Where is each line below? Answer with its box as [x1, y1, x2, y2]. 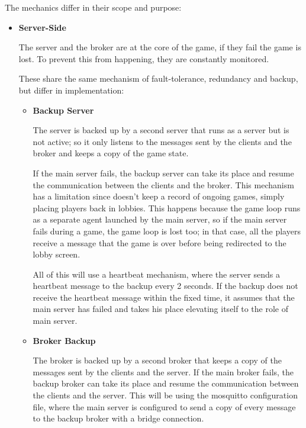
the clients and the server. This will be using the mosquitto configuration [33, 389, 298, 401]
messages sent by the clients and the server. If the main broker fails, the [33, 365, 294, 378]
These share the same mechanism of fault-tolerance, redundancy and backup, [18, 72, 298, 85]
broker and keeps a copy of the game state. [33, 147, 189, 159]
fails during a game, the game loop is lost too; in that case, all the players [33, 224, 301, 237]
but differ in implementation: [18, 83, 124, 96]
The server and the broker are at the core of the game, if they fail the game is [18, 41, 301, 53]
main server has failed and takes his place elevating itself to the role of [33, 303, 288, 315]
